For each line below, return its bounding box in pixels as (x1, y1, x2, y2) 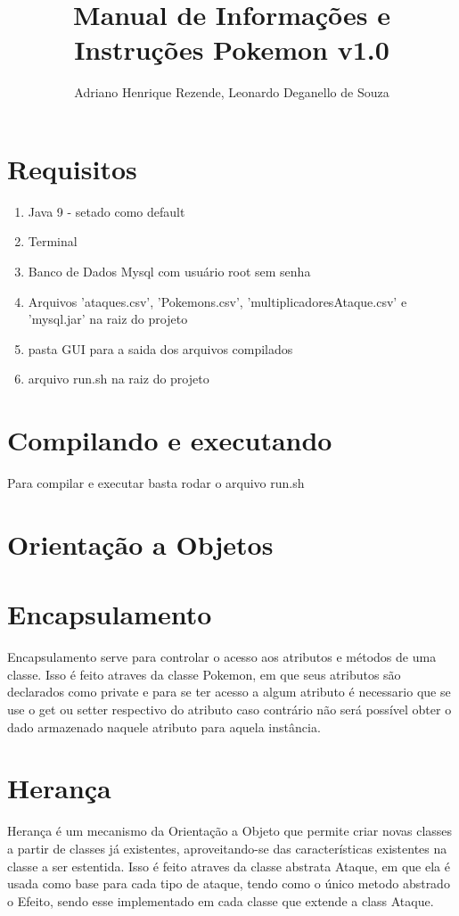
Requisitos (7, 150, 137, 186)
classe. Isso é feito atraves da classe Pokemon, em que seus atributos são (7, 664, 401, 683)
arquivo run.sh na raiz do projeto (28, 369, 209, 388)
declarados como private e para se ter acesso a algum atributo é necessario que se (7, 682, 451, 701)
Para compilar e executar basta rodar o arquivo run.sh (7, 474, 305, 492)
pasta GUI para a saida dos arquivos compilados (28, 339, 293, 358)
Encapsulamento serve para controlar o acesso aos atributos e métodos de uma (7, 648, 437, 666)
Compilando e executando (7, 422, 332, 458)
